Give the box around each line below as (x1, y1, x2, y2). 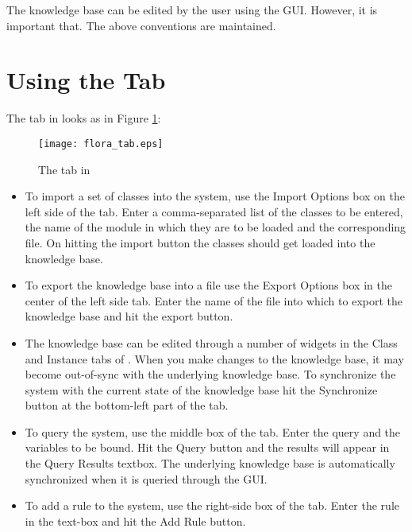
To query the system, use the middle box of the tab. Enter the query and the (25, 423, 401, 440)
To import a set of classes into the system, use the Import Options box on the (25, 188, 405, 204)
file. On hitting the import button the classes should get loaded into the (25, 234, 375, 250)
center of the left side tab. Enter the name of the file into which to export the (25, 292, 402, 309)
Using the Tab (6, 64, 166, 96)
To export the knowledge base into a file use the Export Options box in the (25, 277, 392, 293)
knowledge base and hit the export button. (25, 308, 233, 324)
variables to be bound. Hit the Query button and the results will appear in (25, 439, 390, 456)
